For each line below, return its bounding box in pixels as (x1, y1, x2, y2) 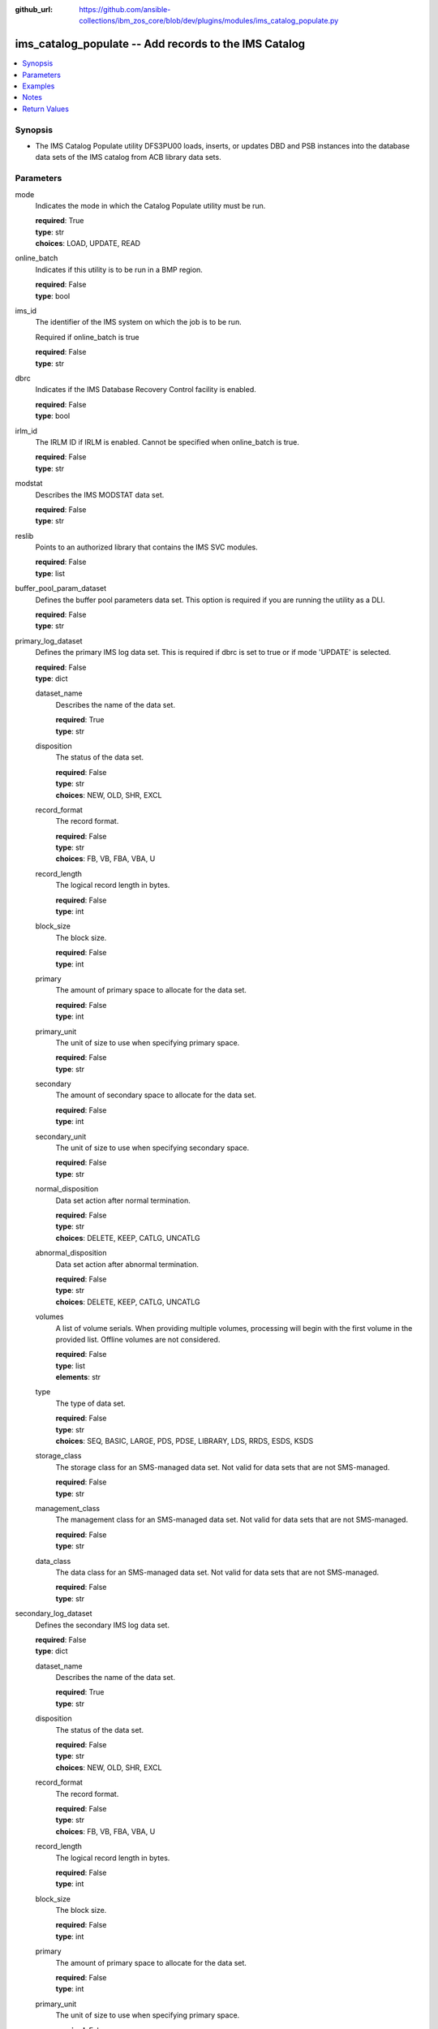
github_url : (15, 5, 53, 14)
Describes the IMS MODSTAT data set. (35, 489, 165, 499)
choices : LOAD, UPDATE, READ (35, 239, 141, 248)
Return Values (22, 104, 69, 114)
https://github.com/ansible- (79, 5, 171, 14)
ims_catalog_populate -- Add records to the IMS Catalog (15, 37, 306, 51)
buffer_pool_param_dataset (15, 584, 107, 593)
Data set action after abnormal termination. (55, 1259, 199, 1269)
